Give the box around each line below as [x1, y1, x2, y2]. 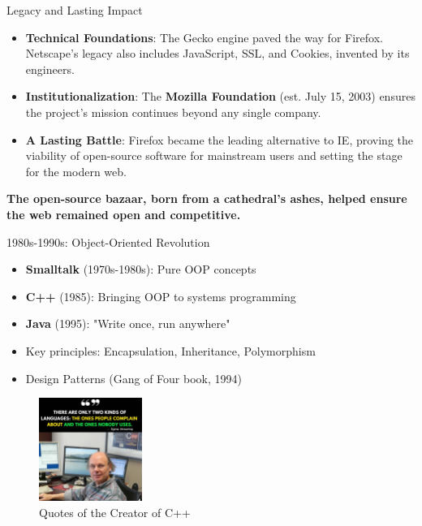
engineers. [25, 60, 75, 77]
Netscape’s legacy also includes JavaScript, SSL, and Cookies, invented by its [25, 45, 410, 62]
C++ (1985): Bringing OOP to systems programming [25, 287, 296, 304]
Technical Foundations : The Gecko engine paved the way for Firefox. [25, 28, 383, 45]
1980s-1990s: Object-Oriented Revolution [6, 233, 210, 250]
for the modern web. [25, 162, 127, 179]
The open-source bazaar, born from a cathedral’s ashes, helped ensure [6, 190, 407, 207]
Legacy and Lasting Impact [6, 2, 143, 18]
